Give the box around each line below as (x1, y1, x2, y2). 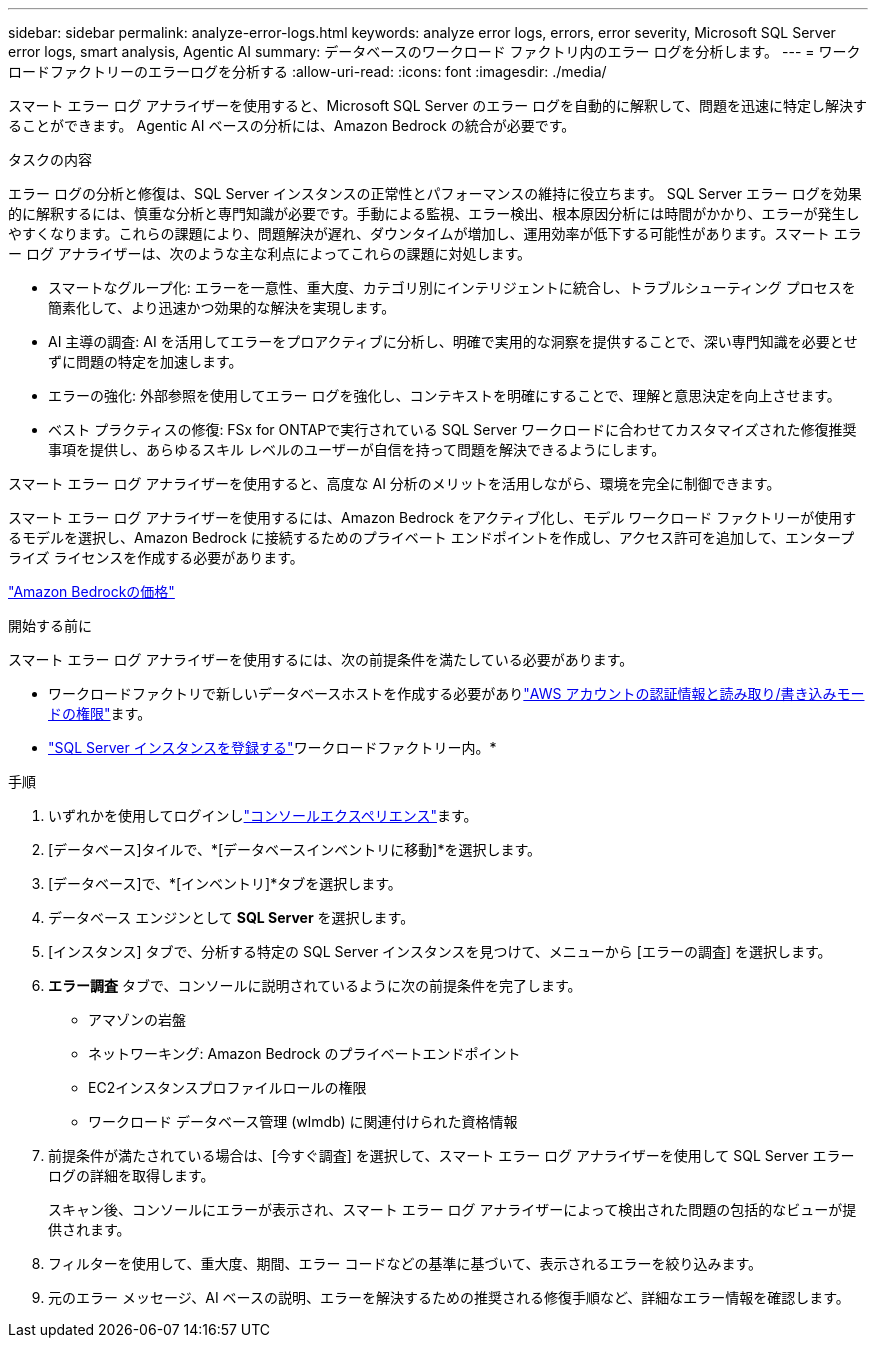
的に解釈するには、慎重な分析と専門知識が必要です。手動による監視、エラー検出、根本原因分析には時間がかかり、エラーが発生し (8, 205, 860, 222)
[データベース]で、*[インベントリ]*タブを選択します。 (48, 875, 402, 892)
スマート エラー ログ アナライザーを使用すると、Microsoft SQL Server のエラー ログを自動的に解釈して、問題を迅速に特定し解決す (8, 97, 867, 114)
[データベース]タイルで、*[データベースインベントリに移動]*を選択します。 (48, 841, 542, 858)
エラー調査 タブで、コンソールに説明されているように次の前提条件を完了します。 (48, 977, 582, 994)
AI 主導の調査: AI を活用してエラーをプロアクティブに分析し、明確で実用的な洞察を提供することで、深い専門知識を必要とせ (48, 333, 858, 350)
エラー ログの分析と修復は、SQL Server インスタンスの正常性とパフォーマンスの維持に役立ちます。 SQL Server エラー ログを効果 (8, 185, 862, 202)
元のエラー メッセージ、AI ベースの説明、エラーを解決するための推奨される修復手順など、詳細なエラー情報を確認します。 (48, 1289, 850, 1306)
